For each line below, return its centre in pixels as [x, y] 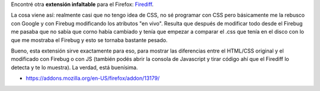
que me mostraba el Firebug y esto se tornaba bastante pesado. [89, 40]
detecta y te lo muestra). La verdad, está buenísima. [74, 67]
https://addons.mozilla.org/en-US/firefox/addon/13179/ [93, 78]
